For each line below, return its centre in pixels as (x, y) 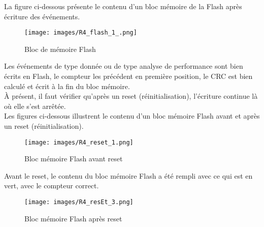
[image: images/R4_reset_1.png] (79, 142)
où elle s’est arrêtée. (35, 106)
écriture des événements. (42, 16)
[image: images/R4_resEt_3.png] (79, 202)
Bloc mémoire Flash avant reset (74, 159)
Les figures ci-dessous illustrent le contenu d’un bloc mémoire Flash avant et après (132, 116)
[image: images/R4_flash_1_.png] (81, 33)
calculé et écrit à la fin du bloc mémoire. (67, 86)
